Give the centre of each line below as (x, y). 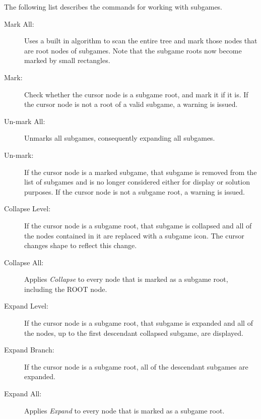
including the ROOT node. (66, 289)
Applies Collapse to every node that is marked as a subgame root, (126, 279)
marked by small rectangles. (67, 60)
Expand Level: (26, 306)
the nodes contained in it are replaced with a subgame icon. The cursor (134, 235)
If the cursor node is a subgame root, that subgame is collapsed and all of (138, 225)
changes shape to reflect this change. (81, 245)
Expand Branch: (29, 350)
